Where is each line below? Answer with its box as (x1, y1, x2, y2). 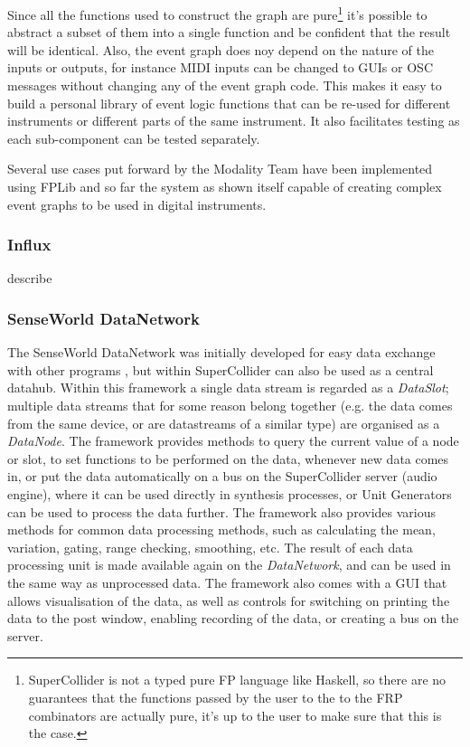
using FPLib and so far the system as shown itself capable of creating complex (7, 177, 442, 195)
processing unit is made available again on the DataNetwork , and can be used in (7, 555, 451, 574)
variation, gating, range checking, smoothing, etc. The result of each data (7, 537, 413, 556)
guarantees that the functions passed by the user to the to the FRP (28, 687, 403, 706)
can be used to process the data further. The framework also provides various (7, 502, 436, 521)
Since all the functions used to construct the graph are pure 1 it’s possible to (7, 3, 428, 24)
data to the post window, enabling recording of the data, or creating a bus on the (7, 609, 459, 628)
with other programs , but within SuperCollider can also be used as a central (7, 360, 434, 379)
